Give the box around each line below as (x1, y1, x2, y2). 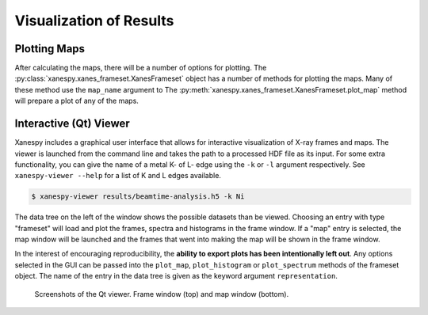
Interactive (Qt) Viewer (14, 117, 130, 131)
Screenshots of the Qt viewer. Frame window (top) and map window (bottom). (34, 289, 289, 298)
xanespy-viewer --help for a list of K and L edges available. (14, 171, 222, 180)
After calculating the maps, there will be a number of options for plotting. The (14, 63, 267, 73)
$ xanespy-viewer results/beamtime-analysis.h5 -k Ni (31, 192, 245, 201)
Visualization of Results (14, 12, 174, 29)
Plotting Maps (14, 42, 86, 55)
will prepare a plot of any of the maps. (14, 96, 139, 106)
